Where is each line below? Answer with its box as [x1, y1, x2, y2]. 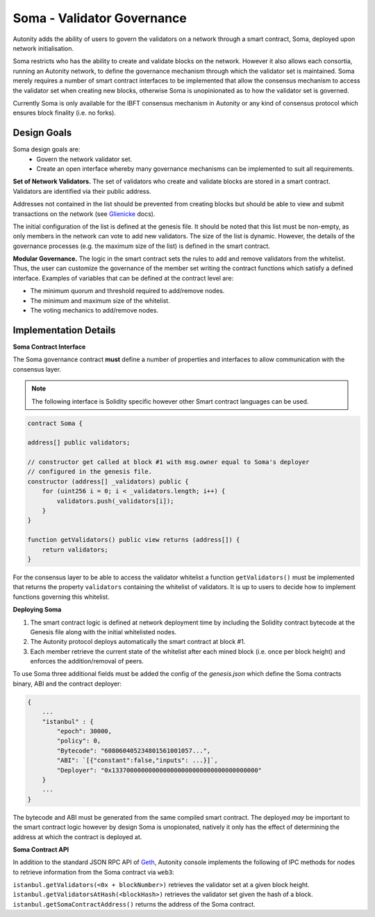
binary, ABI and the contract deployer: [12, 679, 122, 688]
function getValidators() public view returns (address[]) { [27, 536, 240, 544]
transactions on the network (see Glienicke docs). [12, 209, 156, 218]
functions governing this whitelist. [12, 593, 110, 601]
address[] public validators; [27, 438, 131, 447]
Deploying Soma [12, 605, 62, 614]
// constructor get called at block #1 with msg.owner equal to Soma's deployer [27, 458, 310, 466]
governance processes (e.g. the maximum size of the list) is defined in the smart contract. [12, 242, 271, 250]
